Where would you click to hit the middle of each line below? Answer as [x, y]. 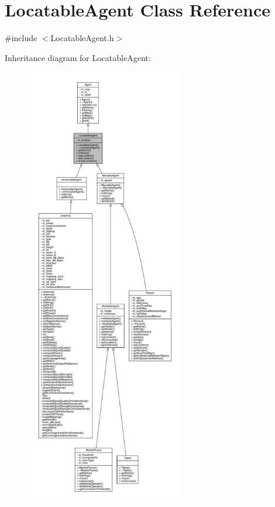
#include [21, 38]
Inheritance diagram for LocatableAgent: [78, 57]
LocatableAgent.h [82, 38]
